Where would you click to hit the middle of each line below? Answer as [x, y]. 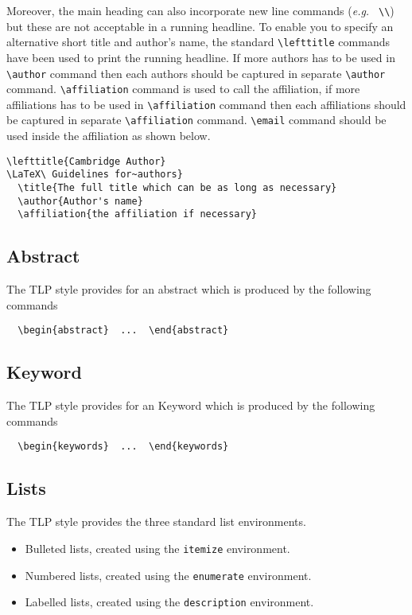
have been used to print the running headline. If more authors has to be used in [201, 57]
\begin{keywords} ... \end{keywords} [123, 447]
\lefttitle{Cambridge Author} [86, 161]
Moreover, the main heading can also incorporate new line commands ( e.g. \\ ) [200, 10]
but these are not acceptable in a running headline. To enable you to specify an [200, 26]
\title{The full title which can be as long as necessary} [177, 188]
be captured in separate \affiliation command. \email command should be [196, 120]
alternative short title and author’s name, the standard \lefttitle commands [198, 42]
